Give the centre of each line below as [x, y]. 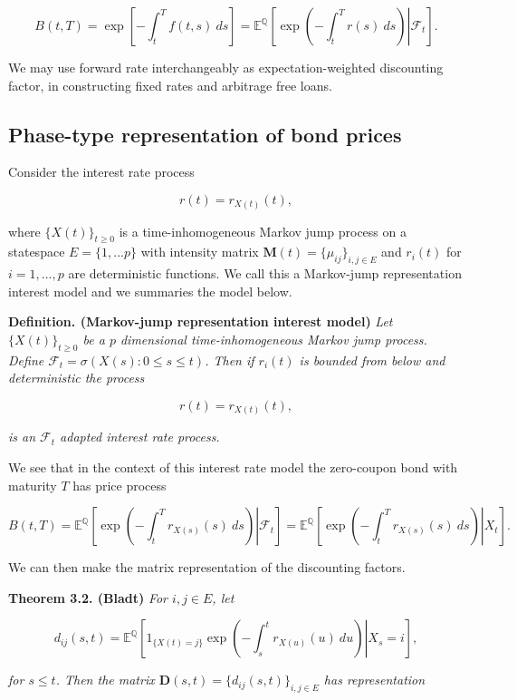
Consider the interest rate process [101, 172]
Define [26, 360]
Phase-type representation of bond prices [205, 134]
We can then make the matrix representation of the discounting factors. [207, 567]
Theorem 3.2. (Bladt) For [88, 597]
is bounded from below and [372, 360]
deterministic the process [77, 378]
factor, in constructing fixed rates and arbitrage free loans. [170, 85]
